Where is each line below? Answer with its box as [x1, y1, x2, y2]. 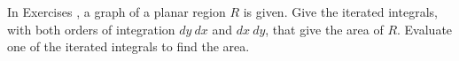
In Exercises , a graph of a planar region [7, 3, 226, 20]
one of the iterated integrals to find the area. [7, 37, 250, 56]
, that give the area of [265, 19, 384, 38]
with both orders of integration [7, 19, 175, 38]
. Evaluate [397, 19, 453, 38]
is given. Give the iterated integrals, [243, 3, 438, 20]
